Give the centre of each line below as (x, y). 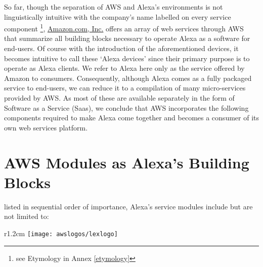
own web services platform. (46, 127)
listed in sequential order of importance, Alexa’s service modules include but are (128, 206)
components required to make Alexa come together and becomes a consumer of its (131, 118)
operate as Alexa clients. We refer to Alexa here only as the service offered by (124, 68)
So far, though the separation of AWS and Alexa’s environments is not (114, 7)
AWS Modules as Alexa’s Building (127, 162)
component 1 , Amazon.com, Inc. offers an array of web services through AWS (124, 28)
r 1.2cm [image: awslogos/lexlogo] (61, 233)
